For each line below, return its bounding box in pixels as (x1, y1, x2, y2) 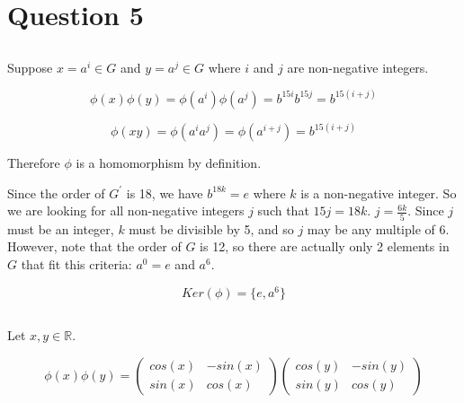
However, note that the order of (7, 237, 182, 256)
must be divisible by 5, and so (129, 219, 294, 238)
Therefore (7, 153, 60, 172)
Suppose (7, 57, 53, 76)
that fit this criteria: (21, 254, 132, 273)
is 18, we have (126, 183, 203, 202)
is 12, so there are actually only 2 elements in (200, 237, 450, 256)
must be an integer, (7, 219, 114, 238)
